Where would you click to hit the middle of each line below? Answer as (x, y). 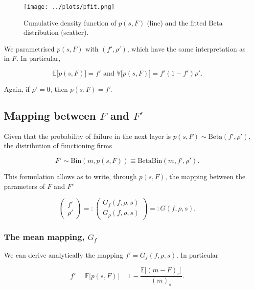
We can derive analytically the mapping (64, 255)
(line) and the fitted (177, 22)
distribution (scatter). (56, 32)
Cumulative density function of (70, 22)
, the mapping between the (205, 176)
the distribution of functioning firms (58, 145)
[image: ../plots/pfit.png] (69, 7)
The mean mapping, (44, 236)
